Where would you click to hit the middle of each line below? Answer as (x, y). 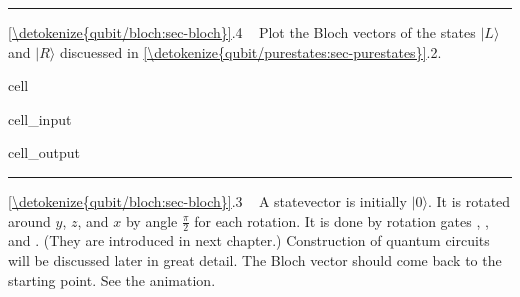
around (29, 220)
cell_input (40, 118)
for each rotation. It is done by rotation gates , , (341, 220)
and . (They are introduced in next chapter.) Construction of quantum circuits (249, 240)
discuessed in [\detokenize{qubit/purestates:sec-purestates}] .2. (250, 51)
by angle (151, 220)
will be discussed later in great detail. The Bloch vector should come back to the (255, 259)
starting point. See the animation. (112, 279)
